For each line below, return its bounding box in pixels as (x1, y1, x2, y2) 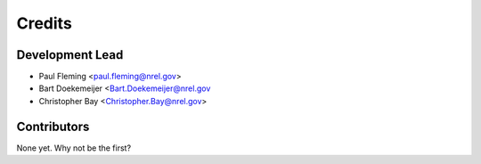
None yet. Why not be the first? (16, 143, 132, 153)
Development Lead (16, 47, 124, 62)
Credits (16, 13, 73, 33)
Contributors (16, 119, 90, 134)
